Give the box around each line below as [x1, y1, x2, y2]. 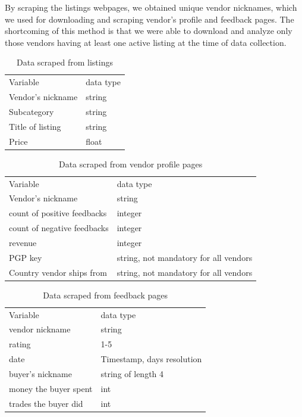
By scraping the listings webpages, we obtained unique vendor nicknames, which [5, 1, 297, 13]
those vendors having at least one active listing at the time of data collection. [5, 36, 287, 48]
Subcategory [9, 105, 54, 117]
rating [9, 338, 31, 350]
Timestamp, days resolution [100, 353, 202, 365]
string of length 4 [100, 367, 164, 379]
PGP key [9, 251, 42, 263]
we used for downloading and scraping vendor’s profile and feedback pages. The [5, 13, 294, 25]
